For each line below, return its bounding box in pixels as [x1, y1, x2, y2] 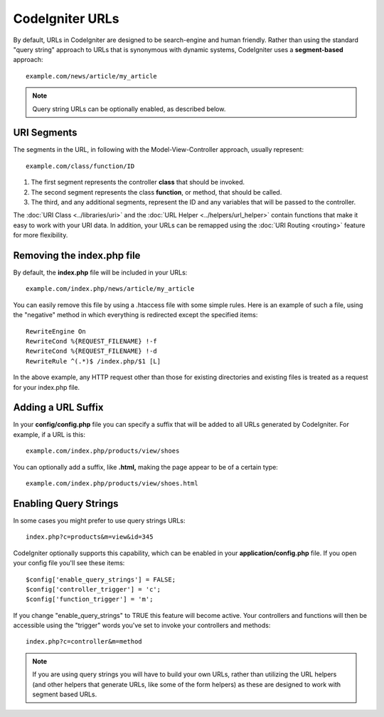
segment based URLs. [32, 690, 97, 698]
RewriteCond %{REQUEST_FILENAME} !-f [26, 337, 158, 345]
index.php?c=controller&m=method [26, 638, 142, 646]
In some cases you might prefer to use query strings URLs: [13, 516, 186, 525]
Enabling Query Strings [13, 497, 119, 510]
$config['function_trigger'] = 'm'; [26, 595, 154, 604]
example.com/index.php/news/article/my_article [26, 285, 195, 293]
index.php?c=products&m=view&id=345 [26, 533, 154, 541]
